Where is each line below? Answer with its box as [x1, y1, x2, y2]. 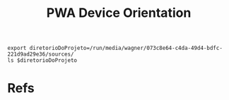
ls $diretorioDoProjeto [7, 57, 78, 64]
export [7, 44, 27, 52]
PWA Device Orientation [46, 5, 192, 21]
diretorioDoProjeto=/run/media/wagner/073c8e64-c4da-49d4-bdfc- [29, 44, 223, 52]
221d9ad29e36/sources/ [7, 51, 74, 58]
